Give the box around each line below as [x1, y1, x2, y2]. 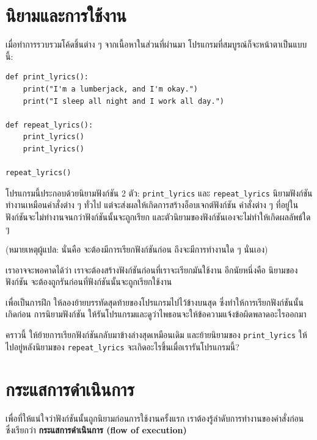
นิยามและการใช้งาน [5, 2, 126, 27]
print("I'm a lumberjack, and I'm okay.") [23, 84, 198, 93]
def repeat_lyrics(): [5, 120, 93, 129]
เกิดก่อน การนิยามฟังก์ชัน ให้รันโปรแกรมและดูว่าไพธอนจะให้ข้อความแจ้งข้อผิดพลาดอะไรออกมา [5, 308, 307, 320]
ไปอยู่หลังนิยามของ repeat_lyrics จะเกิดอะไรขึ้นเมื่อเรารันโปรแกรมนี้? [5, 340, 239, 353]
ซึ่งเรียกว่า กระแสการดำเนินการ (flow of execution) [5, 424, 187, 436]
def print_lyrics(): [5, 73, 89, 82]
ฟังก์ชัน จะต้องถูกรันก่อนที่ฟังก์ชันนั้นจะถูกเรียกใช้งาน [5, 275, 172, 288]
